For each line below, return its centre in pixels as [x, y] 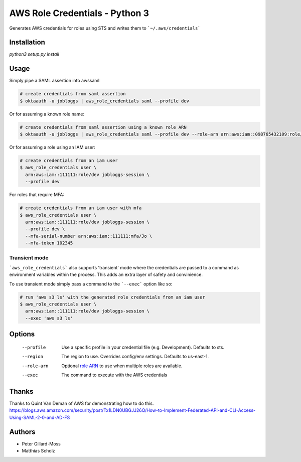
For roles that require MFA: [37, 195]
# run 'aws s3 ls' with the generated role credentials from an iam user [112, 297]
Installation [27, 42]
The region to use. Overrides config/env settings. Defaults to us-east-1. [135, 357]
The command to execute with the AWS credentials [114, 375]
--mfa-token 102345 [49, 243]
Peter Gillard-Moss [41, 443]
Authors [22, 432]
